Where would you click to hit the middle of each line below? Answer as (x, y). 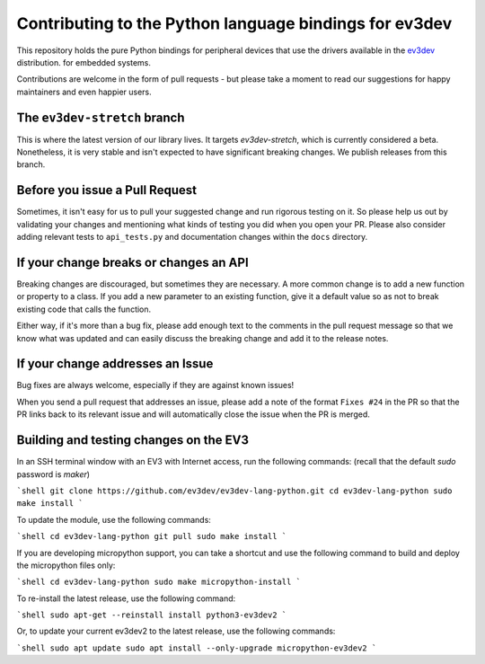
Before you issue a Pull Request (107, 190)
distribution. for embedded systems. (84, 62)
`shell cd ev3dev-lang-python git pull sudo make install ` (152, 536)
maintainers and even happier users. (84, 92)
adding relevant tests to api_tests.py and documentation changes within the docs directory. (192, 237)
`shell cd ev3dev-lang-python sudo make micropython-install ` (159, 582)
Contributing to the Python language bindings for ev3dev (234, 23)
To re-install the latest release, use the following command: (126, 598)
